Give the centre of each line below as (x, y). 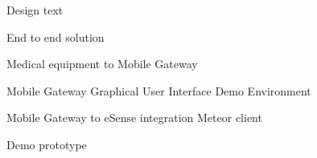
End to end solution (56, 36)
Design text (35, 10)
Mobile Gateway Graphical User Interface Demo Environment (159, 90)
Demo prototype (47, 144)
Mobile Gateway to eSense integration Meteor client (134, 117)
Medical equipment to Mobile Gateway (102, 64)
